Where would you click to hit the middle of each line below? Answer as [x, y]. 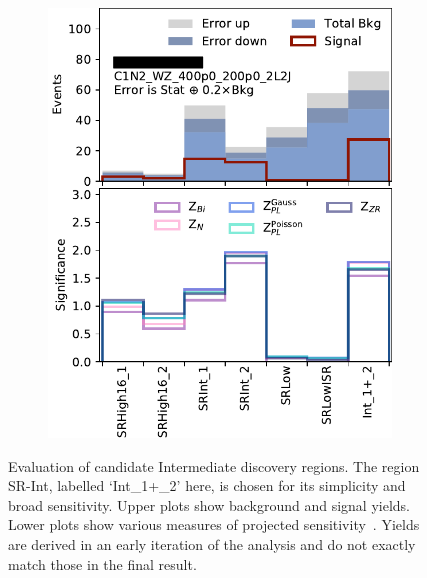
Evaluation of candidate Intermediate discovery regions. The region [214, 465]
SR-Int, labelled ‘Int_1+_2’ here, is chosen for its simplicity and [207, 485]
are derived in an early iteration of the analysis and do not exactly [212, 543]
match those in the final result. [102, 563]
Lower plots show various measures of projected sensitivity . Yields [214, 524]
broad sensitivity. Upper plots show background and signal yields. [209, 504]
